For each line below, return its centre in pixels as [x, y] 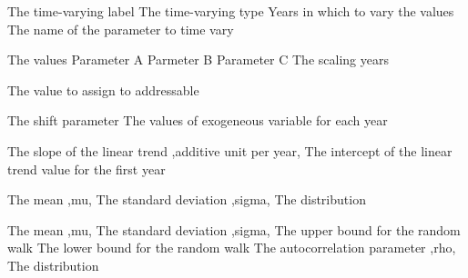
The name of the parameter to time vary [121, 29]
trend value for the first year [86, 169]
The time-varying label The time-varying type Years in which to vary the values [231, 11]
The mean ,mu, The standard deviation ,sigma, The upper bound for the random [234, 229]
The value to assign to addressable [103, 89]
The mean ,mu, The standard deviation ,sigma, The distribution [187, 199]
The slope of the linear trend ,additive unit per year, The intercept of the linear [230, 150]
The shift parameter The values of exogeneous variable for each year [198, 120]
